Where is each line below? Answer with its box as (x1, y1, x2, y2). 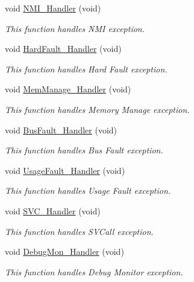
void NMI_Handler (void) (5, 2, 101, 14)
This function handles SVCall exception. (5, 225, 154, 237)
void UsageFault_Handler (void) (5, 164, 125, 176)
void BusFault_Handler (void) (5, 123, 117, 136)
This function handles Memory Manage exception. (5, 103, 190, 115)
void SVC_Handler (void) (5, 204, 101, 217)
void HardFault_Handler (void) (5, 42, 122, 55)
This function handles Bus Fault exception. (5, 144, 163, 156)
